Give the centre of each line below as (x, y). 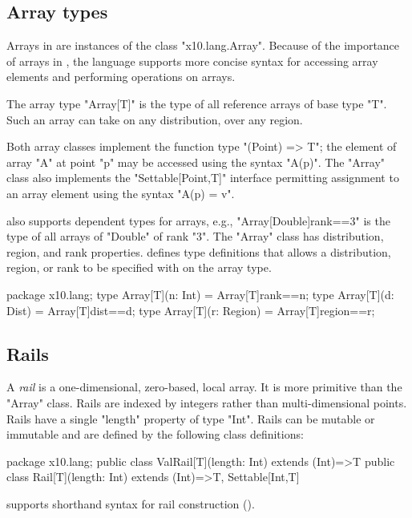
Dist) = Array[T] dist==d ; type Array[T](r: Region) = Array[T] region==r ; (191, 310)
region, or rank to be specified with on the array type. (139, 267)
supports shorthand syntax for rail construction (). (131, 503)
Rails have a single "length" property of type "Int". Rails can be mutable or (191, 418)
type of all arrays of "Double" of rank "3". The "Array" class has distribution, (195, 236)
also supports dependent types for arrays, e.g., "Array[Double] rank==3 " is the (198, 220)
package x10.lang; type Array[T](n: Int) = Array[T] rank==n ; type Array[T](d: (200, 294)
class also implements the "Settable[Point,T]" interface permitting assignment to (203, 178)
